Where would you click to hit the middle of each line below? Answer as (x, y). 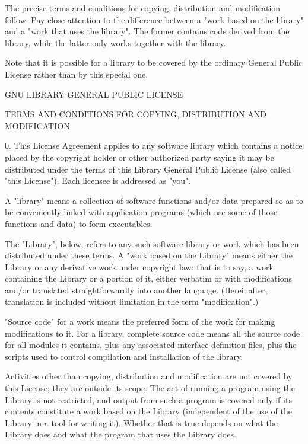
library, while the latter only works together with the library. (115, 42)
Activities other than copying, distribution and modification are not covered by (149, 376)
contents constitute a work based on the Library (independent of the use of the (149, 411)
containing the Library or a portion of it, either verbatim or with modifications (148, 278)
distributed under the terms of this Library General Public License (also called (148, 169)
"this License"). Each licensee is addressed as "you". (98, 181)
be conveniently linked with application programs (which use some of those (141, 212)
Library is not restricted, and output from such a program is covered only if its (148, 399)
